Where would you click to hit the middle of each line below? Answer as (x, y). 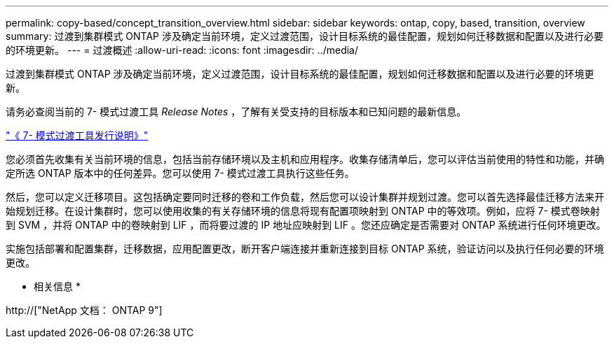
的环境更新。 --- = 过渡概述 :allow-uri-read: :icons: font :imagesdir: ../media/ (182, 50)
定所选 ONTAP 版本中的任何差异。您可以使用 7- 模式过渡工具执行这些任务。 (180, 173)
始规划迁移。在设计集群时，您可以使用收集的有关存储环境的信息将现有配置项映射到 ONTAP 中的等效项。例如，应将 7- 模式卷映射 (303, 211)
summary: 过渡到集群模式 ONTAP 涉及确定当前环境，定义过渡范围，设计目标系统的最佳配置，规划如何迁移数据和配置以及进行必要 (305, 36)
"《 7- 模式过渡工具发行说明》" (77, 135)
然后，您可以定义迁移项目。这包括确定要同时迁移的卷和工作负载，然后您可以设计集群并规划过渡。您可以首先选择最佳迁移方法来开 (305, 197)
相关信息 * (57, 286)
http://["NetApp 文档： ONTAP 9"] (84, 310)
